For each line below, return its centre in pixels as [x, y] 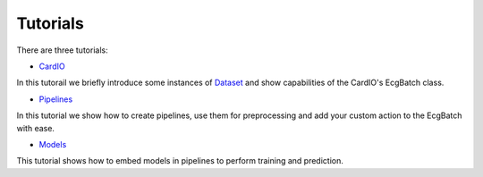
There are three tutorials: [62, 50]
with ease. [36, 128]
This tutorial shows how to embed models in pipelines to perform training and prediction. [180, 161]
